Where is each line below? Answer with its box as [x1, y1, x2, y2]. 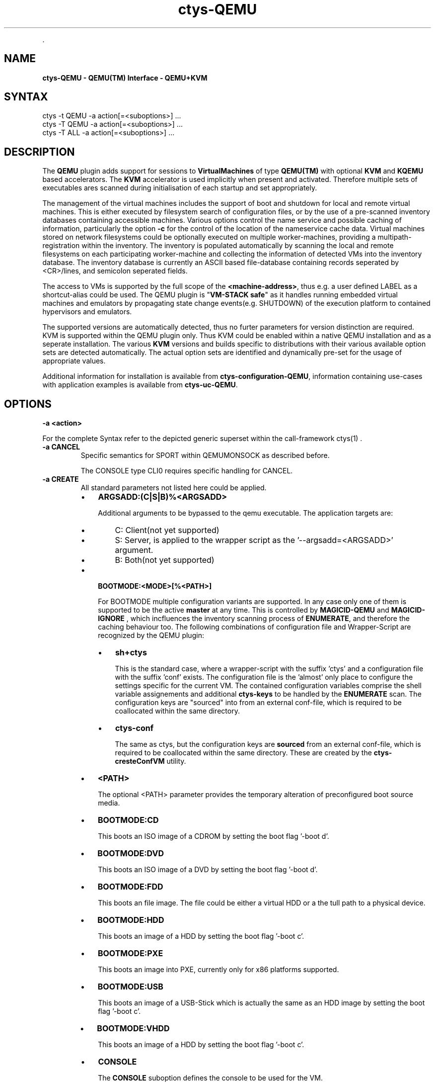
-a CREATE [42, 475, 79, 484]
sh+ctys [115, 647, 147, 658]
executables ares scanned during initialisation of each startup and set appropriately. [42, 183, 317, 192]
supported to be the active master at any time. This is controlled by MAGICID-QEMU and [98, 606, 389, 615]
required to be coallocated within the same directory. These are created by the [115, 748, 372, 757]
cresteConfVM [115, 757, 165, 766]
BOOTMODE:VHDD [97, 1023, 170, 1034]
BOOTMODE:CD [97, 815, 159, 825]
